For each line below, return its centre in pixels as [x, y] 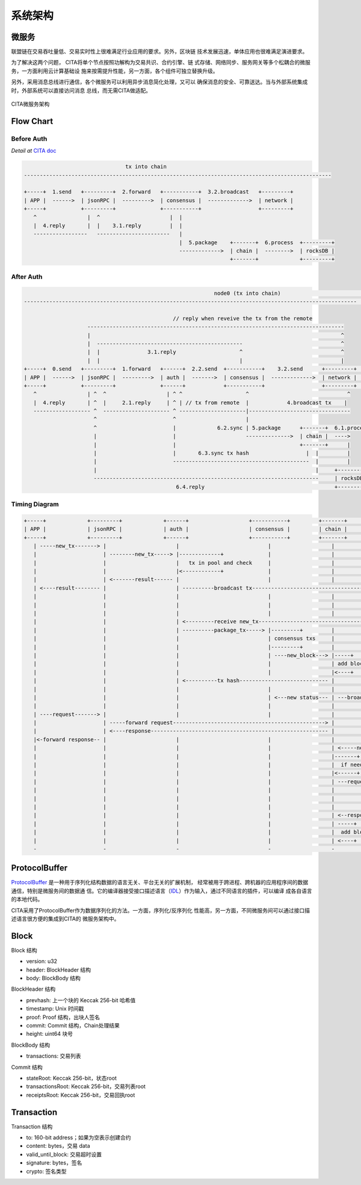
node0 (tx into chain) [247, 293]
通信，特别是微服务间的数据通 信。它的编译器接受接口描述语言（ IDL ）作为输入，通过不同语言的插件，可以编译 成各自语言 [162, 891]
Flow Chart [32, 121]
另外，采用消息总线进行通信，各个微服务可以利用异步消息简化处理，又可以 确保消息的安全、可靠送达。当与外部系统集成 [159, 82]
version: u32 [42, 961]
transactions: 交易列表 [54, 1056]
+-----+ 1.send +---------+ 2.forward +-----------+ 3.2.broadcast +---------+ [159, 192]
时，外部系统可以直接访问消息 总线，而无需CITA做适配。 [81, 90]
